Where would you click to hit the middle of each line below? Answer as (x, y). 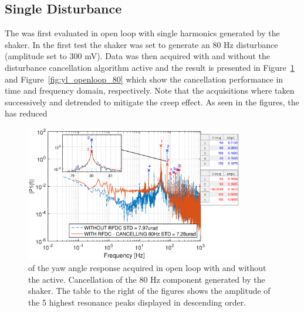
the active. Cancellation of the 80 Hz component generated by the (147, 279)
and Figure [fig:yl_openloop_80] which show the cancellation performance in (144, 79)
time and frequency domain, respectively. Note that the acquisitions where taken (150, 90)
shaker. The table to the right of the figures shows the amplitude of (149, 291)
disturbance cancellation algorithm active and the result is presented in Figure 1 (150, 67)
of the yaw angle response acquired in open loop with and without (147, 268)
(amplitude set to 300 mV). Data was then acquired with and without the (137, 56)
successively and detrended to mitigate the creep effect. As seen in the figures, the (152, 102)
